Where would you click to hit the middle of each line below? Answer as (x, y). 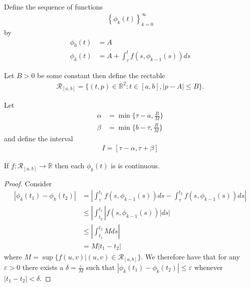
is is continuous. (135, 166)
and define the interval (39, 138)
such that (101, 267)
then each (70, 166)
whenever (208, 267)
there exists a (43, 267)
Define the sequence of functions (54, 7)
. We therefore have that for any (190, 256)
